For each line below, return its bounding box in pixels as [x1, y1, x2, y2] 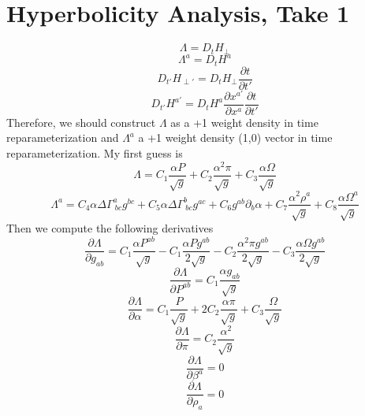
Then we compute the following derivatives [6, 220, 214, 236]
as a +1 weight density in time [170, 113, 318, 130]
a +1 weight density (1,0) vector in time [138, 129, 333, 146]
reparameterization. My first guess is [6, 144, 183, 161]
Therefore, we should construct [6, 113, 156, 130]
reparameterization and [6, 129, 119, 146]
